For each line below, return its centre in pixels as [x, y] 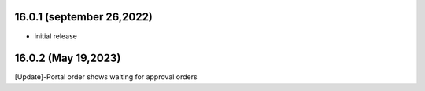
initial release [56, 36]
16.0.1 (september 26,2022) [84, 17]
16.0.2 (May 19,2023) [68, 58]
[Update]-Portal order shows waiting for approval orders [106, 77]
